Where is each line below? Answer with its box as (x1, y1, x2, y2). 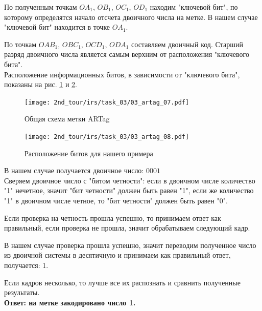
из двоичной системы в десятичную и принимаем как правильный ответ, (4, 250, 231, 260)
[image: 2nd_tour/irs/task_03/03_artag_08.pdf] (25, 133, 189, 140)
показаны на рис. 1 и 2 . (4, 79, 77, 90)
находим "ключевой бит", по (150, 2, 238, 12)
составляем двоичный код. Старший (131, 38, 243, 49)
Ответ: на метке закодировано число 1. (4, 297, 136, 307)
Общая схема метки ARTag (25, 113, 110, 124)
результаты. (4, 287, 40, 298)
